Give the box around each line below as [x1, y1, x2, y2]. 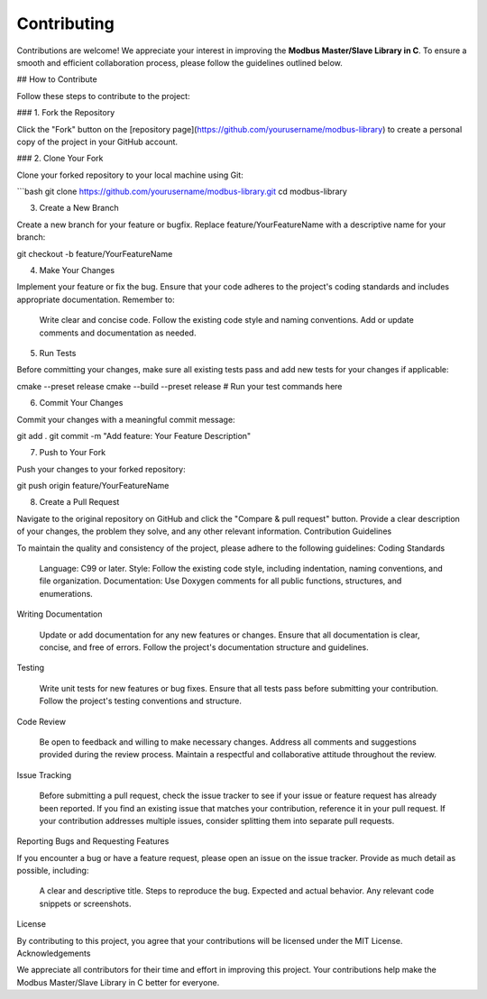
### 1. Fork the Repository [16, 107, 115, 118]
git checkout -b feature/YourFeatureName [16, 248, 173, 259]
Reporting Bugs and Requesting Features [16, 836, 170, 847]
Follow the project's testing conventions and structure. [39, 695, 243, 707]
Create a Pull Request [39, 497, 120, 508]
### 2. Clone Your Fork [16, 153, 104, 164]
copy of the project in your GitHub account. [16, 136, 179, 147]
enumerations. [39, 588, 94, 599]
